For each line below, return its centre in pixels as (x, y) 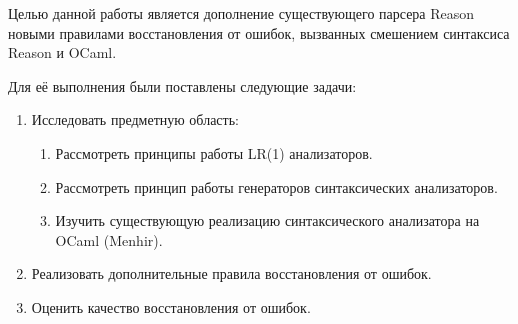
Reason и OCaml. (62, 52)
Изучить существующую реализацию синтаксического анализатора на (267, 220)
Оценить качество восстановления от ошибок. (171, 306)
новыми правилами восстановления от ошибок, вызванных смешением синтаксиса (259, 32)
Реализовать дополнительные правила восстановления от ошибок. (231, 273)
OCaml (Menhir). (109, 239)
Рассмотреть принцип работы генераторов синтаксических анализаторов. (276, 186)
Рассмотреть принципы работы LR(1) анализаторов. (214, 152)
